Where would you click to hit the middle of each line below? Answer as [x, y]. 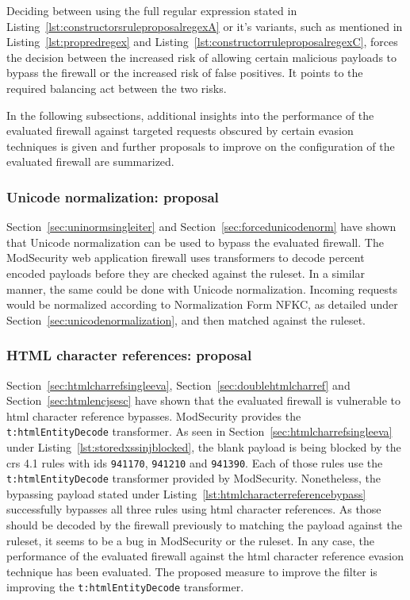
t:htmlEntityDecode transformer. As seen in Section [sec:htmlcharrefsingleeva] [199, 431]
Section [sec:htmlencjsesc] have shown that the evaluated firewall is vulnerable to [204, 400]
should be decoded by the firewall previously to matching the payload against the [204, 525]
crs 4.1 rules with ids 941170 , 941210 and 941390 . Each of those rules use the [195, 462]
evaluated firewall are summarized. [90, 162]
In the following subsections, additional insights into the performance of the [190, 115]
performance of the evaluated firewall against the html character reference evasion [205, 556]
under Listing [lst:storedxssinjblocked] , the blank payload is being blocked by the [204, 446]
